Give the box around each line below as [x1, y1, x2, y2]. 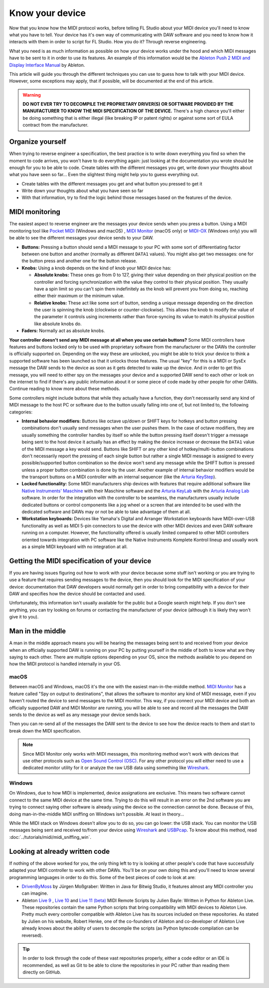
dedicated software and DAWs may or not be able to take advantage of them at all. [21, 509, 191, 515]
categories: [9, 409, 32, 415]
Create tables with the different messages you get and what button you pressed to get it [21, 181, 203, 187]
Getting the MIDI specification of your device [9, 557, 151, 565]
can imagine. [21, 890, 48, 896]
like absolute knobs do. [34, 321, 82, 327]
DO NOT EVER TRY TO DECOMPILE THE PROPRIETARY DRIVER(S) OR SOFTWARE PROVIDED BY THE [22, 101, 234, 107]
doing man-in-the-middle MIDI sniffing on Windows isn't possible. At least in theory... [9, 811, 184, 817]
